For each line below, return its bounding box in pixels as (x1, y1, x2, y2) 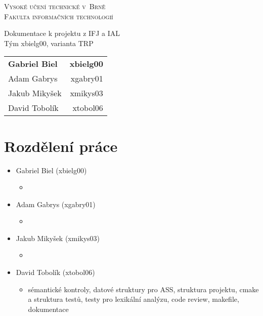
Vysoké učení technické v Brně (4, 1, 106, 11)
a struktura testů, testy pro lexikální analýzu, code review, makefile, (28, 294, 239, 304)
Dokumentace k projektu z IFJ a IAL (4, 28, 120, 38)
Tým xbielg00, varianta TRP (4, 37, 94, 48)
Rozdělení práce (4, 135, 118, 156)
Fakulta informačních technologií (4, 11, 113, 21)
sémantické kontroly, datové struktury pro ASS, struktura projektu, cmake (28, 284, 259, 294)
